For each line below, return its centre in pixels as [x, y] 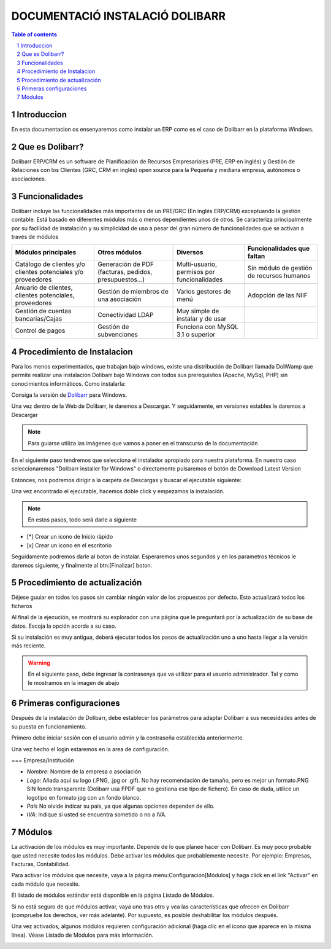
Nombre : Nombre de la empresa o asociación [84, 771]
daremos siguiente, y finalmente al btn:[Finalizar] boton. [82, 565]
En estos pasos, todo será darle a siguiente [82, 520]
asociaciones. [29, 179]
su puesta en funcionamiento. [49, 726]
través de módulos [35, 236]
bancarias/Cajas [39, 319]
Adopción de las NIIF [277, 295]
